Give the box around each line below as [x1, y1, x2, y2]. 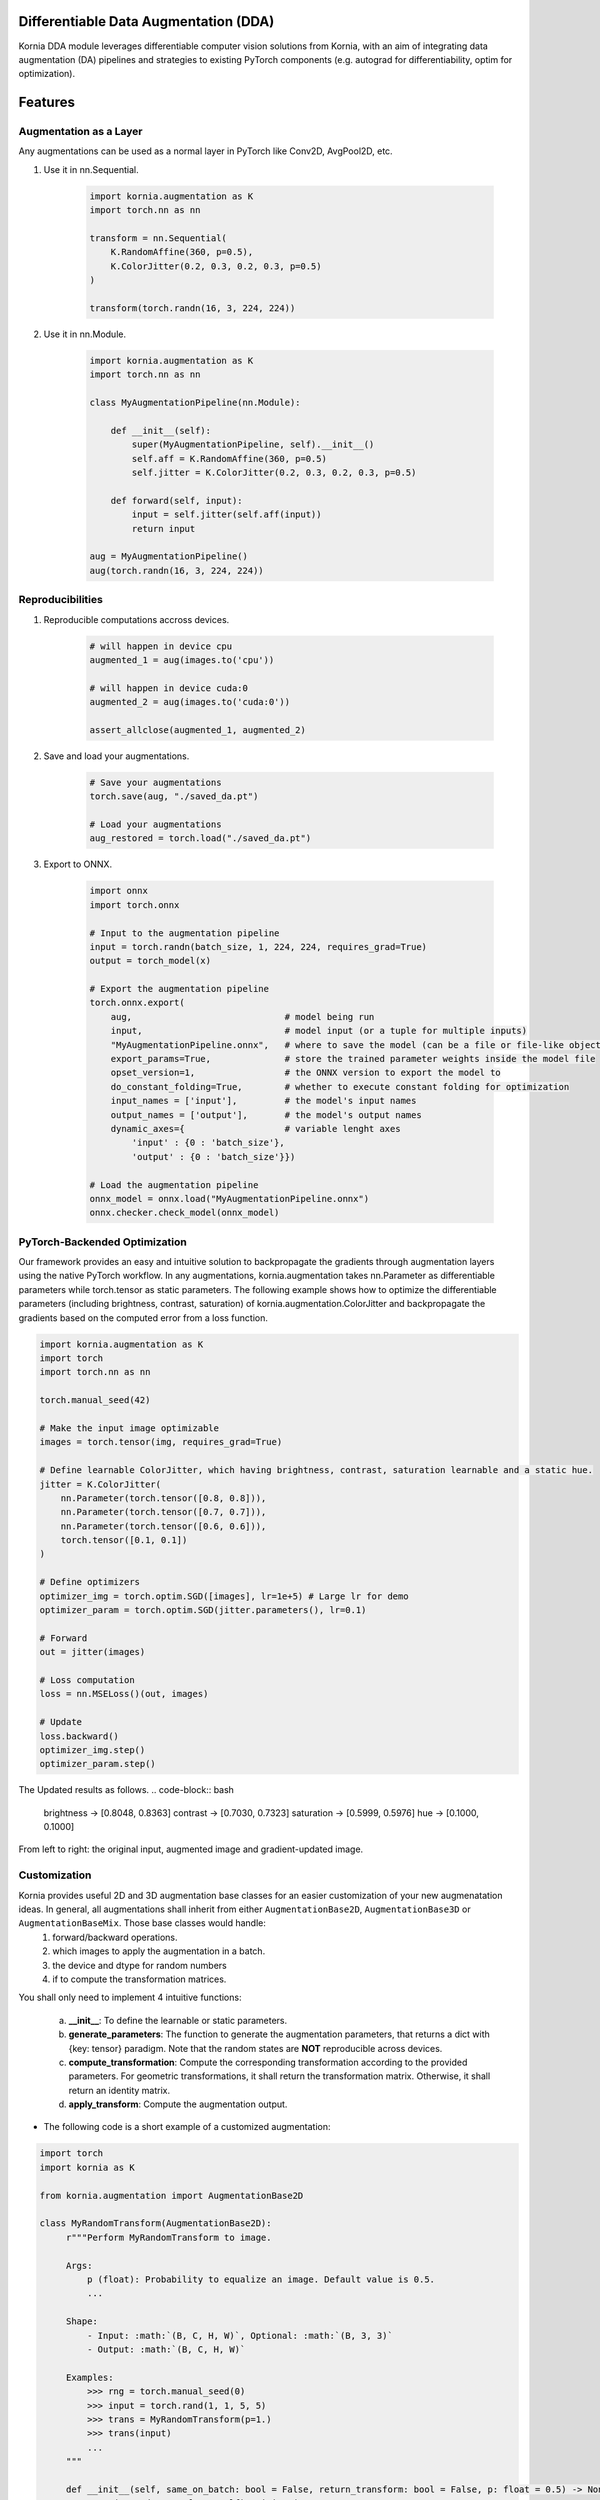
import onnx [89, 885, 149, 897]
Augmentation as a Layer [18, 125, 144, 139]
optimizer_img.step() [39, 1744, 146, 1755]
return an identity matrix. [68, 2084, 171, 2096]
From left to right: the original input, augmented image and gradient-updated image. [18, 1843, 364, 1855]
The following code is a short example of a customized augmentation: [43, 2121, 331, 2133]
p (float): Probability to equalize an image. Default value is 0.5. [86, 2273, 435, 2285]
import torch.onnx [89, 899, 180, 910]
